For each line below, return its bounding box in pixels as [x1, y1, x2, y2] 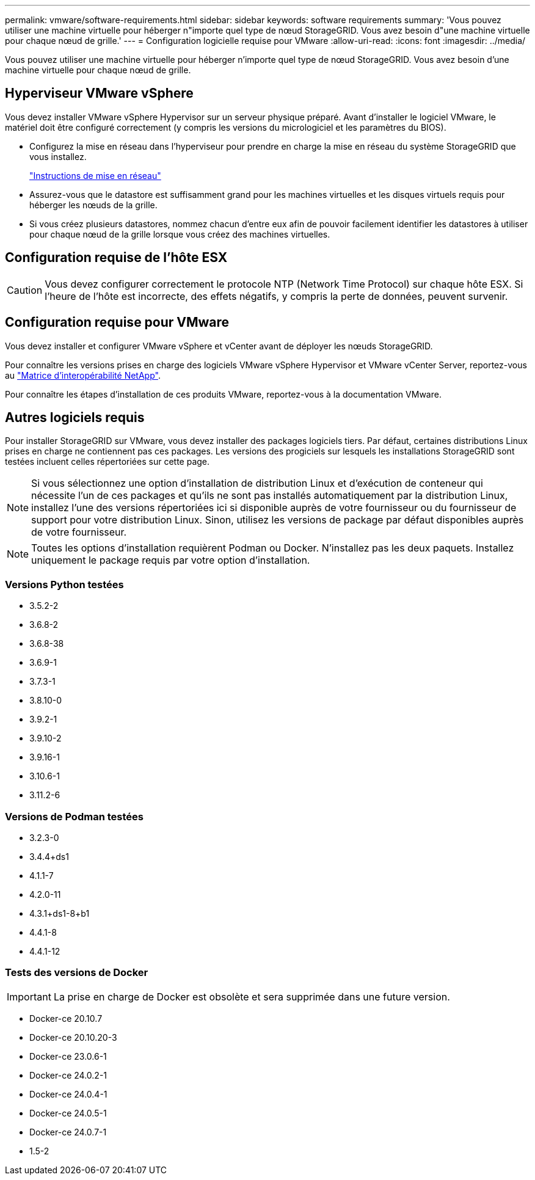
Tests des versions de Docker [5, 966, 148, 979]
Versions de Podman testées [5, 810, 144, 823]
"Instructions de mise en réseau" [29, 170, 161, 181]
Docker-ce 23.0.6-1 [29, 1051, 107, 1062]
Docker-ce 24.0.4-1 [29, 1088, 107, 1099]
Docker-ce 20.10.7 [29, 1013, 103, 1024]
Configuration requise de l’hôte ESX [5, 250, 228, 266]
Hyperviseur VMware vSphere [5, 86, 194, 101]
